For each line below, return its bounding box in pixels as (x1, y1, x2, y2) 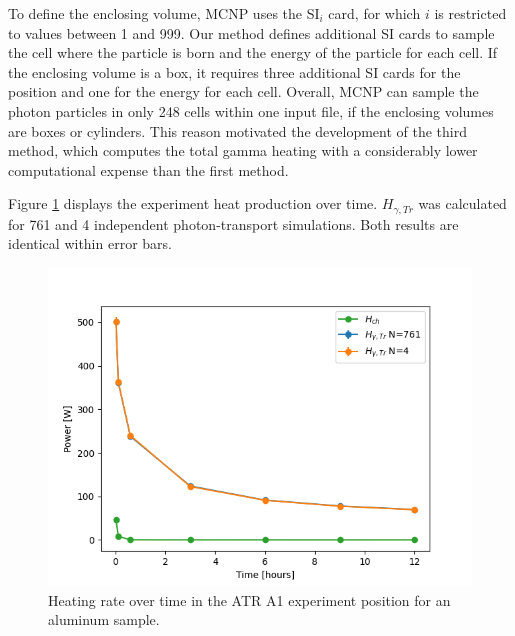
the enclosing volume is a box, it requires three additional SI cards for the (8, 61, 461, 82)
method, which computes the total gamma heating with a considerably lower (8, 140, 478, 161)
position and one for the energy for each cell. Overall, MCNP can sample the (8, 81, 479, 102)
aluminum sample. (48, 609, 160, 630)
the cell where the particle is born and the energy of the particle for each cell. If (8, 42, 498, 63)
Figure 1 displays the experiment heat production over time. (8, 193, 378, 214)
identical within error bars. (8, 233, 172, 254)
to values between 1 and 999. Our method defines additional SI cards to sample (8, 22, 495, 43)
